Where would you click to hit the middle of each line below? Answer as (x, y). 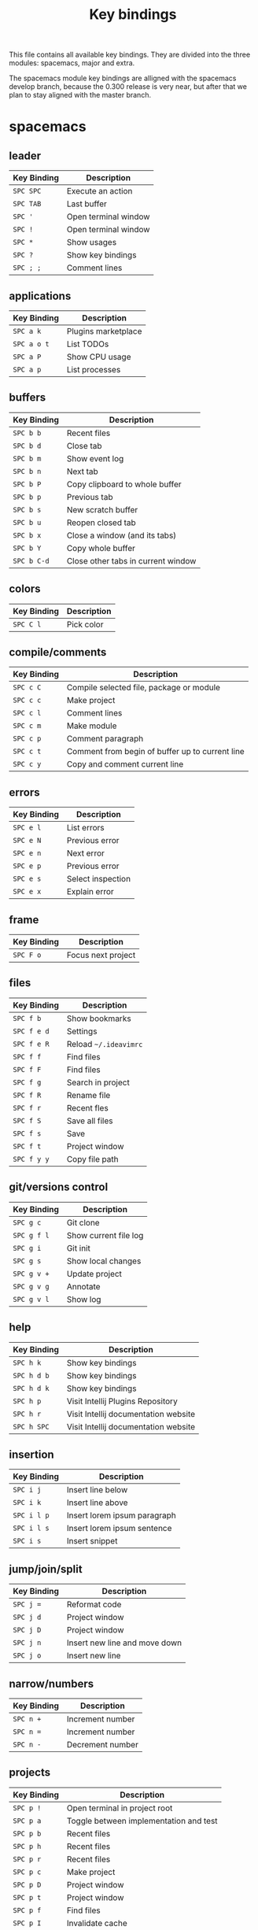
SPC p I (27, 1923)
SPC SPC (27, 191)
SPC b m (27, 458)
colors (25, 589)
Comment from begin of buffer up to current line (155, 752)
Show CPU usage (99, 357)
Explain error (90, 892)
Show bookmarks (99, 1019)
